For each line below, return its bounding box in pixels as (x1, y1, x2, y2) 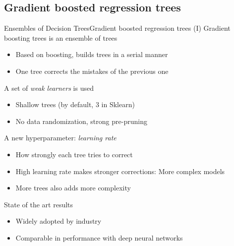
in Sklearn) (101, 99, 135, 110)
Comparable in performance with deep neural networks (15, 232, 183, 243)
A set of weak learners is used (4, 82, 94, 93)
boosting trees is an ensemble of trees (4, 32, 117, 43)
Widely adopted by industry (15, 216, 102, 226)
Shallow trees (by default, (15, 99, 94, 110)
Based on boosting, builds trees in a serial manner (15, 49, 168, 60)
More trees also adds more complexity (15, 183, 131, 193)
